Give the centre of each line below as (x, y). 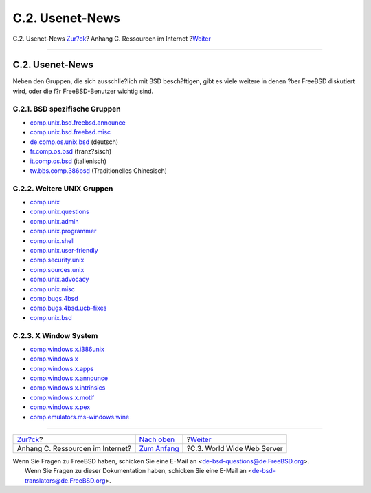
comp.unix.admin (54, 221)
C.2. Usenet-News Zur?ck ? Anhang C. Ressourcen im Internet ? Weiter (112, 39)
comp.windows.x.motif (62, 397)
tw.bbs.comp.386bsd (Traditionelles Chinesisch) (99, 170)
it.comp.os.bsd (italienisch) (68, 161)
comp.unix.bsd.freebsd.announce (78, 122)
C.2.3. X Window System (55, 335)
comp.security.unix (57, 260)
